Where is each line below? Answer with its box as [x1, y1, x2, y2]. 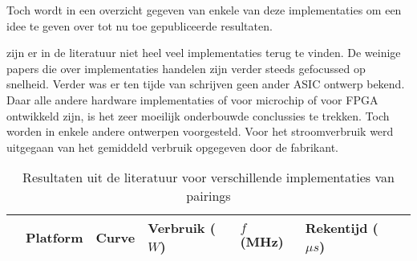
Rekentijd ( [305, 218, 379, 238]
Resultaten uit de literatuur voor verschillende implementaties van [22, 168, 395, 187]
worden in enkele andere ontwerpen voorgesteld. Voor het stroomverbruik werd [6, 123, 394, 140]
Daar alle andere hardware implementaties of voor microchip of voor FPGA [6, 91, 379, 108]
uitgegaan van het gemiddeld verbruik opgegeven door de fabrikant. [6, 138, 338, 155]
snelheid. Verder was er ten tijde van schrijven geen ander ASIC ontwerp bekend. [6, 75, 405, 92]
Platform [26, 227, 83, 247]
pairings [186, 186, 231, 206]
